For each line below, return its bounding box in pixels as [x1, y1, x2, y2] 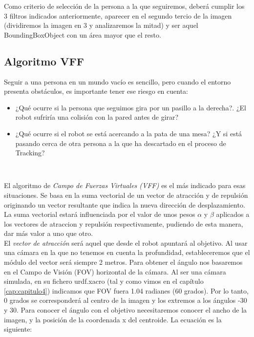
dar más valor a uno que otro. [4, 228, 93, 238]
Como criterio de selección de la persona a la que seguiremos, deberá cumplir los [4, 1, 245, 11]
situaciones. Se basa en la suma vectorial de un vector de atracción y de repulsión [4, 190, 248, 200]
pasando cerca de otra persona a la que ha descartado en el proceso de [15, 138, 226, 148]
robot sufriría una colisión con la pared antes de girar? [15, 112, 179, 122]
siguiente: [4, 324, 32, 334]
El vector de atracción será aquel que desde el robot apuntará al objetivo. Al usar [4, 237, 248, 248]
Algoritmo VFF [4, 53, 85, 68]
